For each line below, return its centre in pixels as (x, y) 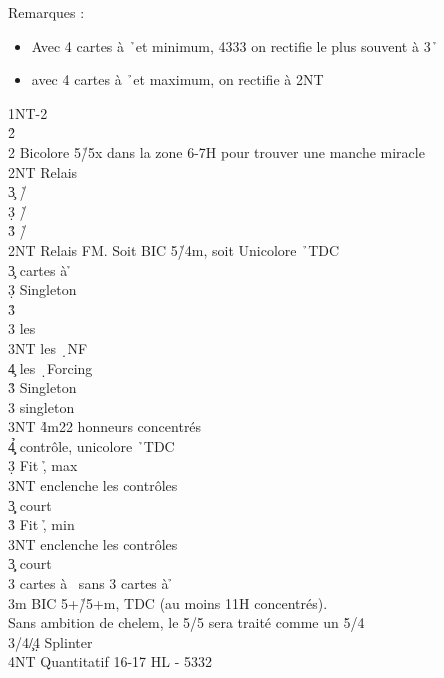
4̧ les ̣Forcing (50, 367)
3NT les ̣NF (48, 347)
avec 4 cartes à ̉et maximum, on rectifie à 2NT (177, 79)
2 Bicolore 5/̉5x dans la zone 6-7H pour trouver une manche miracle (216, 151)
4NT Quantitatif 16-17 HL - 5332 (110, 661)
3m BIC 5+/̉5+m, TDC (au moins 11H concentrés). (168, 602)
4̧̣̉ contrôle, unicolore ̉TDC (91, 445)
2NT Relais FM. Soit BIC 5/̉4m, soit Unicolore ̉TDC (174, 249)
